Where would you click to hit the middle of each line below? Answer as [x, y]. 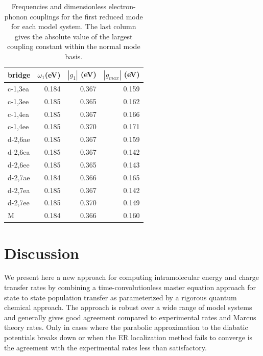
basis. [74, 56]
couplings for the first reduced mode [86, 16]
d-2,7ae [19, 177]
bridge [19, 74]
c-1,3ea [18, 88]
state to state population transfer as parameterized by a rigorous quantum [121, 297]
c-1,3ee [18, 101]
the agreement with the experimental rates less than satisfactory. [105, 347]
